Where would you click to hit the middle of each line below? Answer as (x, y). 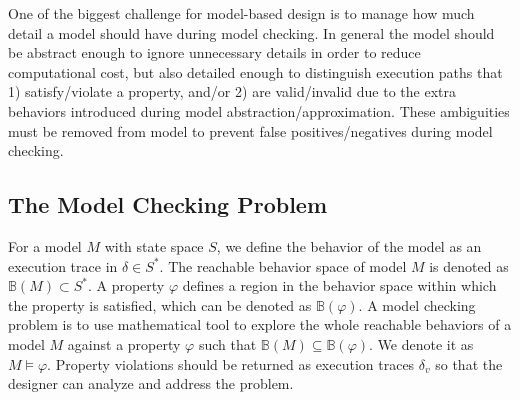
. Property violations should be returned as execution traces (231, 363)
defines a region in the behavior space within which (339, 285)
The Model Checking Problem (168, 204)
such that (227, 343)
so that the (469, 363)
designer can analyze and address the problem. (151, 383)
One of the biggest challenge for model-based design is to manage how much (241, 13)
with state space (154, 245)
